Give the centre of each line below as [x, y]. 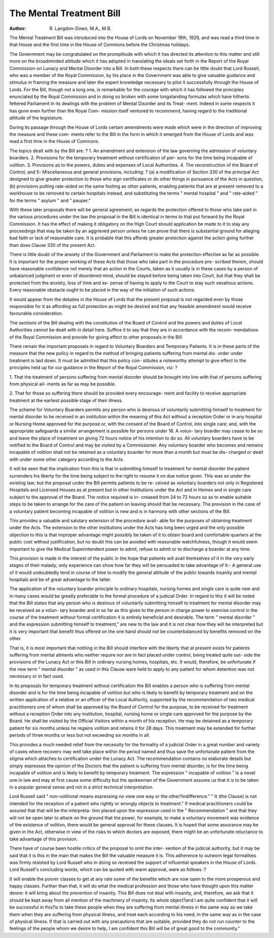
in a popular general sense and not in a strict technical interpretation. [81, 787]
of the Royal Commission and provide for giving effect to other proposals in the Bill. [96, 337]
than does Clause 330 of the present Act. [53, 245]
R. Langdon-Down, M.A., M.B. [80, 28]
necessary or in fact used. [37, 676]
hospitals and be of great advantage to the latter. [60, 580]
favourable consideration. [36, 313]
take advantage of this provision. [44, 839]
